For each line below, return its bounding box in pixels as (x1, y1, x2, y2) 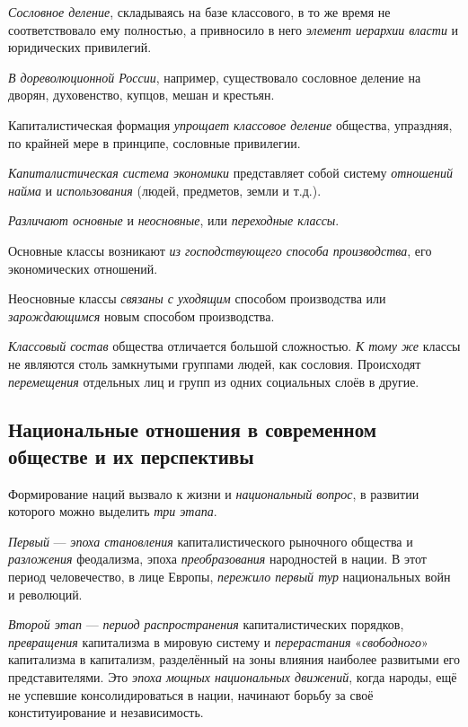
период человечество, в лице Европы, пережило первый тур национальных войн (8, 567, 451, 586)
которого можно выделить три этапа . (8, 502, 217, 521)
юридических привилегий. (8, 38, 152, 57)
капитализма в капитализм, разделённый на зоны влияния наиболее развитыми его (8, 650, 460, 669)
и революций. (8, 584, 83, 603)
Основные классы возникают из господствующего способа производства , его (8, 241, 432, 259)
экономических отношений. (8, 258, 158, 277)
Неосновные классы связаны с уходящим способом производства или (8, 289, 386, 308)
